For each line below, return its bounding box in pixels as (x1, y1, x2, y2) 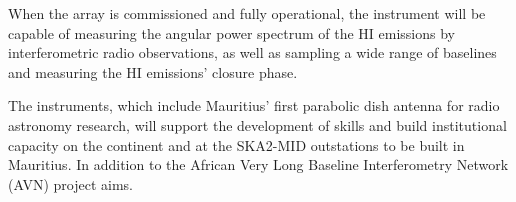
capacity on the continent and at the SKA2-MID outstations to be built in (8, 134, 465, 155)
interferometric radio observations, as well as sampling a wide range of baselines (8, 42, 497, 63)
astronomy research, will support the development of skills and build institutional (8, 114, 507, 135)
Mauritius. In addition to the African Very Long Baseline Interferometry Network (8, 154, 509, 175)
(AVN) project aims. (8, 173, 133, 194)
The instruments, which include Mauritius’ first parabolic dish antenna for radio (8, 95, 500, 116)
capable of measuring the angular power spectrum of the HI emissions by (8, 22, 455, 43)
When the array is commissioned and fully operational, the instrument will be (8, 3, 486, 23)
